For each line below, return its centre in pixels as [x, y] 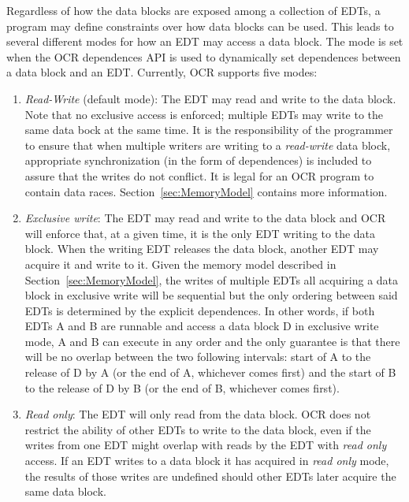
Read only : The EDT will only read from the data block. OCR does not [198, 414]
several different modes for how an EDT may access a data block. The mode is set [205, 41]
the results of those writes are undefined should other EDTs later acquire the [210, 476]
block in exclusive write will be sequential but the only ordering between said [211, 295]
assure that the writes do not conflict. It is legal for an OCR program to [199, 175]
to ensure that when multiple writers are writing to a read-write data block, [208, 145]
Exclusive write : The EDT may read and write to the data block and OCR [205, 218]
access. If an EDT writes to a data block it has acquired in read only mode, [207, 461]
